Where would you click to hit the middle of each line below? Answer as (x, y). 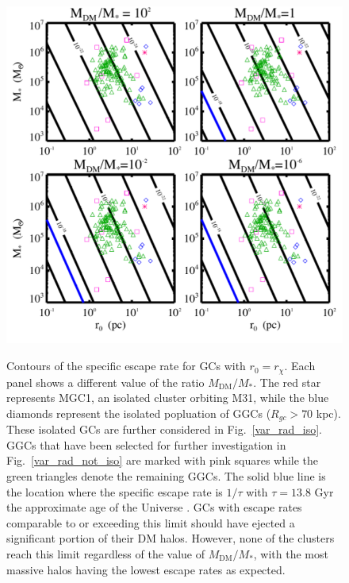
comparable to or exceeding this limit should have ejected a (151, 522)
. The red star (287, 382)
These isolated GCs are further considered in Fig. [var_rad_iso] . (164, 429)
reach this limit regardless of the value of (105, 553)
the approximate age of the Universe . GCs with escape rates (154, 507)
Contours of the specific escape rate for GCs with (126, 366)
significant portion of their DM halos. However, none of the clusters (171, 538)
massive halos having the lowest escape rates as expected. (146, 569)
